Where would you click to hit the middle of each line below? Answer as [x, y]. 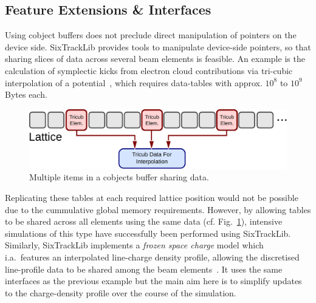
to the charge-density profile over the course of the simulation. [121, 292]
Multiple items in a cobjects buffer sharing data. [119, 177]
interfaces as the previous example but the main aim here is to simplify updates [153, 281]
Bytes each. [26, 94]
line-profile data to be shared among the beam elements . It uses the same [144, 269]
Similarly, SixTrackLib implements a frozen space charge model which [134, 245]
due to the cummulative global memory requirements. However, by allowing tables [158, 209]
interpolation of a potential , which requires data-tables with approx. [134, 82]
